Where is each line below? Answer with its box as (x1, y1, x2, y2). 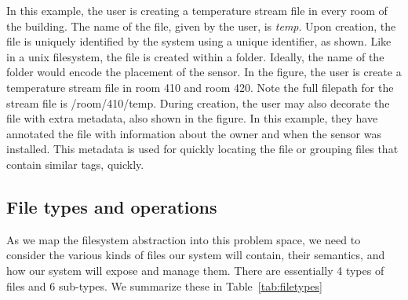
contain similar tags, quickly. (6, 155, 144, 172)
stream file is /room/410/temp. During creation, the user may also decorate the (6, 94, 390, 111)
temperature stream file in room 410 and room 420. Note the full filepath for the (6, 79, 394, 95)
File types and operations (6, 194, 217, 218)
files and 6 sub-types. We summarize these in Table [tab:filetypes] (6, 277, 322, 294)
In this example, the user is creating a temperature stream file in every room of (6, 2, 388, 18)
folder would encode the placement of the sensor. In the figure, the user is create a (6, 64, 402, 80)
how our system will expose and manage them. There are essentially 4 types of (6, 262, 384, 278)
